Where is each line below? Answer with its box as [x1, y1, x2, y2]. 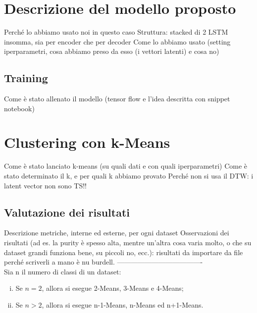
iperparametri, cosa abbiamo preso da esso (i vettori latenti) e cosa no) [4, 46, 219, 56]
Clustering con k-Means [4, 132, 170, 152]
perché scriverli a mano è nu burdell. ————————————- [4, 257, 203, 267]
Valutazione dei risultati [4, 204, 130, 220]
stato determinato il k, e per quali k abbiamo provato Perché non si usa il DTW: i [4, 171, 254, 181]
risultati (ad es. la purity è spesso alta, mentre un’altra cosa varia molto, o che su [4, 237, 252, 247]
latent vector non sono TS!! [4, 180, 87, 190]
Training [4, 70, 48, 86]
